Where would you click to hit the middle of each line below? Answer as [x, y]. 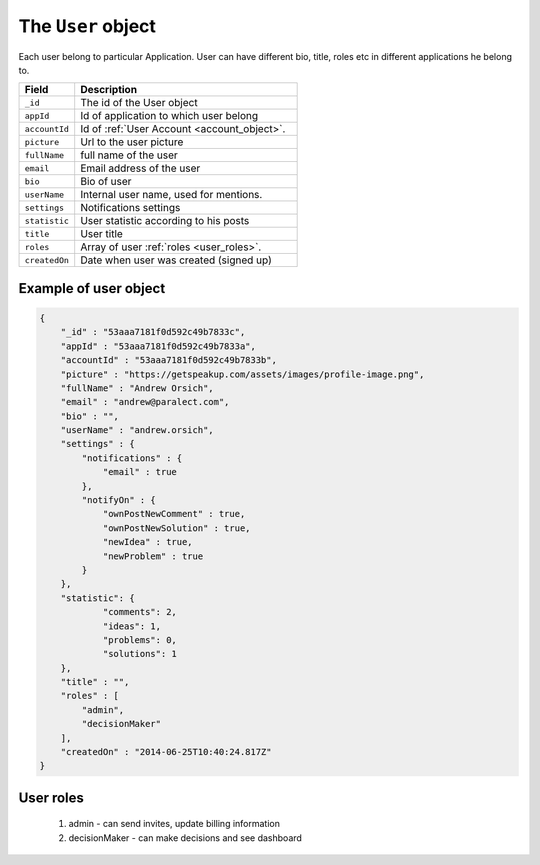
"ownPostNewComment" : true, [174, 514]
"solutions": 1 [139, 654]
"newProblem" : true [153, 556]
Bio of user [106, 182]
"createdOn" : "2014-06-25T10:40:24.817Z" [166, 752]
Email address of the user [140, 168]
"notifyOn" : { [119, 500]
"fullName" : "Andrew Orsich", [137, 388]
